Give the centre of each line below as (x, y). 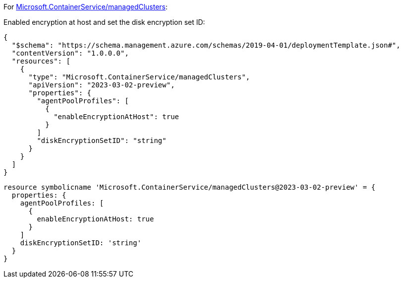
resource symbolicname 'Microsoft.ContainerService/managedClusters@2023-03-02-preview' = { (190, 187)
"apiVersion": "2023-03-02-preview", (102, 85)
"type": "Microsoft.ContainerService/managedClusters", (139, 77)
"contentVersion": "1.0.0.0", (70, 53)
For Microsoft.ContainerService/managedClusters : (86, 7)
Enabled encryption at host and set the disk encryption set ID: (104, 22)
